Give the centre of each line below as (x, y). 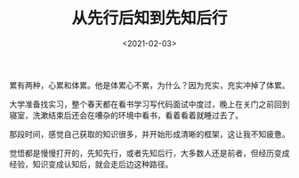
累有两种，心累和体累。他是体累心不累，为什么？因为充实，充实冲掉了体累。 (149, 85)
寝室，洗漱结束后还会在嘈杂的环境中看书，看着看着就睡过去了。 (126, 115)
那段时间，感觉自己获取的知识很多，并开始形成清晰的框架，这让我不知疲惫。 (149, 133)
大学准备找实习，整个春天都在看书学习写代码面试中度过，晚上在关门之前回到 (149, 104)
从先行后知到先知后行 (149, 18)
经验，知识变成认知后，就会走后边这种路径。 (91, 164)
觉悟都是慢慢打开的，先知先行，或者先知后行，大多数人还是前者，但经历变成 (149, 153)
